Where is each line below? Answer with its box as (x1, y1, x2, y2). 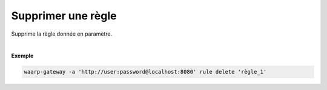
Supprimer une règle (11, 9, 117, 22)
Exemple (11, 52, 34, 60)
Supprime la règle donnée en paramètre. (11, 30, 113, 37)
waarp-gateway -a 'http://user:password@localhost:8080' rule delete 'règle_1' (24, 68, 267, 76)
